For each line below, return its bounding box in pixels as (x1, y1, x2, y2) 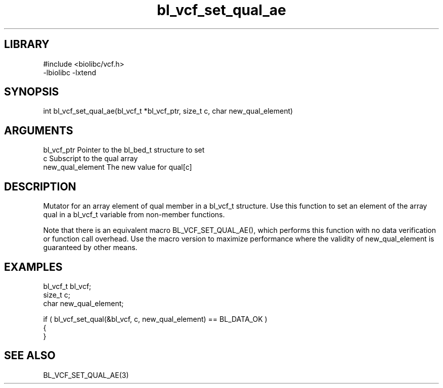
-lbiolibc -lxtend (43, 68, 97, 77)
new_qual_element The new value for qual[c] (43, 163, 192, 172)
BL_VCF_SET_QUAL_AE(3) (43, 370, 129, 379)
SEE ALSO (4, 349, 56, 362)
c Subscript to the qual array (43, 154, 138, 163)
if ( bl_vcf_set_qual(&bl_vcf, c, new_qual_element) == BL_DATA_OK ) (43, 314, 268, 323)
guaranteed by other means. (43, 243, 138, 252)
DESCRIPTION (4, 180, 76, 193)
